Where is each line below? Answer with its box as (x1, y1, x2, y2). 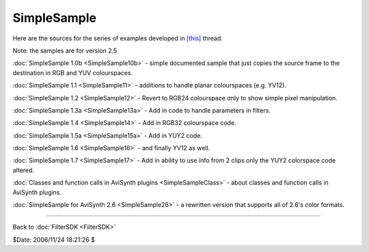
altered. (12, 166, 34, 174)
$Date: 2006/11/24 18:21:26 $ (12, 236, 95, 244)
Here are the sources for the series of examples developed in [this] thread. (12, 34, 223, 42)
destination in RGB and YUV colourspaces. (12, 68, 133, 76)
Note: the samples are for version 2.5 (12, 46, 118, 55)
